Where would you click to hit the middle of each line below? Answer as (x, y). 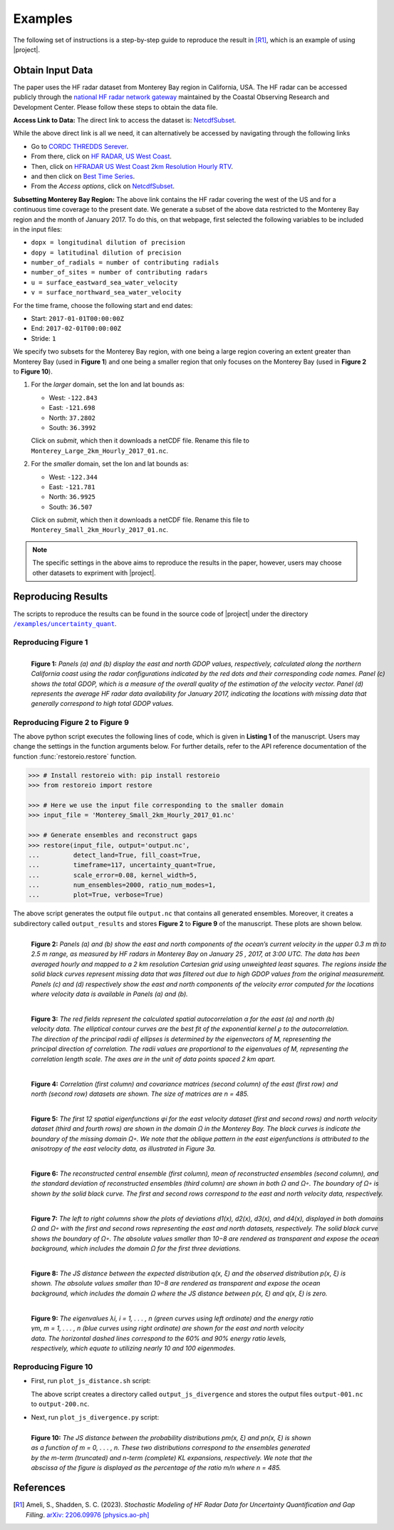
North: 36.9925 (72, 497)
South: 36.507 (71, 507)
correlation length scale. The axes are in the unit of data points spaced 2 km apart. (153, 1059)
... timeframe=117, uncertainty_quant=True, (122, 865)
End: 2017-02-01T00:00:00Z (76, 329)
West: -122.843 (73, 397)
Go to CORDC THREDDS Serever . (80, 146)
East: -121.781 (72, 487)
